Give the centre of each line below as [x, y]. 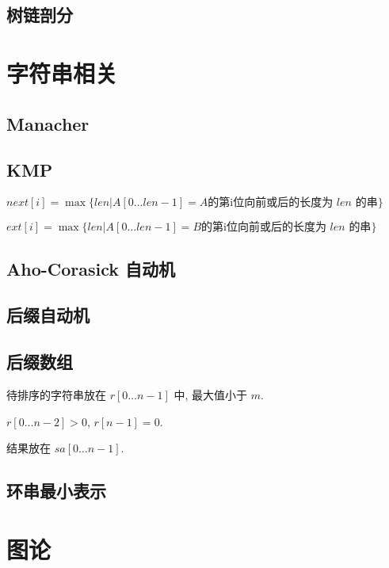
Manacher [48, 123]
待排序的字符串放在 [56, 394]
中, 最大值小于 [211, 394]
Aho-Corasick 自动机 [91, 268]
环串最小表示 [56, 491]
